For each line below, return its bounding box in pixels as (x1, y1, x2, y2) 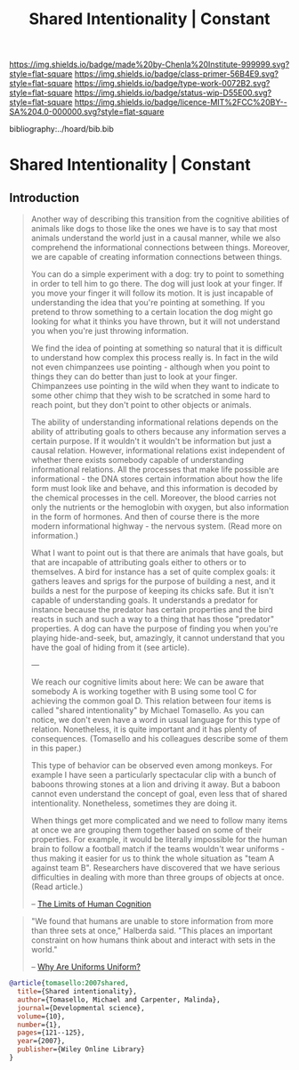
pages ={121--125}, (17, 1028, 86, 1037)
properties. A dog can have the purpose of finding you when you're (30, 623, 279, 634)
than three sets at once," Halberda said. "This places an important (30, 926, 273, 936)
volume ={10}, (17, 1011, 66, 1021)
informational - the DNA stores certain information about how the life (30, 474, 283, 484)
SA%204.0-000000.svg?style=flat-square (9, 107, 165, 118)
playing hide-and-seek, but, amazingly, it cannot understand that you (30, 633, 285, 644)
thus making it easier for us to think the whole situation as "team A (30, 853, 275, 863)
